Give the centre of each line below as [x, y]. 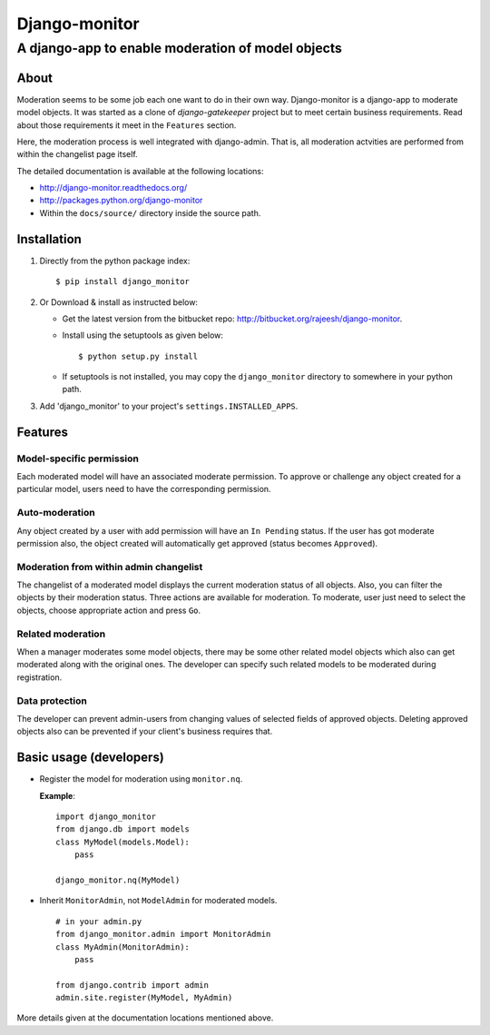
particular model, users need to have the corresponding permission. [144, 489]
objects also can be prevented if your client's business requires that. [145, 732]
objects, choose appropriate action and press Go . [109, 610]
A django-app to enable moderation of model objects [179, 48]
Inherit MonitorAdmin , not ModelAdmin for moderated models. [158, 901]
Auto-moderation [56, 513]
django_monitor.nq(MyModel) [118, 880]
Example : [58, 795]
